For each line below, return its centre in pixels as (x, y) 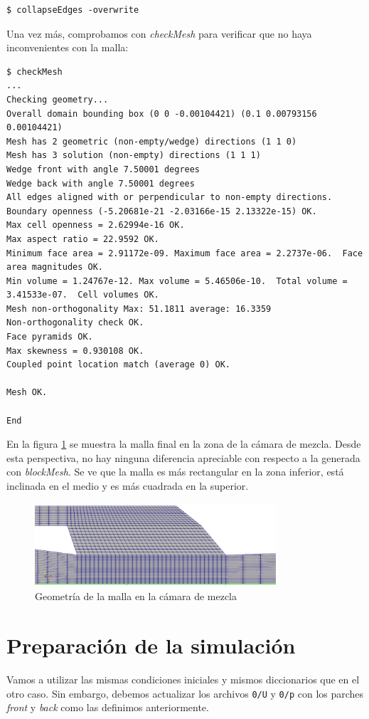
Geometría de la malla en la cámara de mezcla (136, 596)
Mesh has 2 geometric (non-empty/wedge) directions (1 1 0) (152, 141)
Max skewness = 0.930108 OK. (75, 351)
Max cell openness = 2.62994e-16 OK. (96, 225)
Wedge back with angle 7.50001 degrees (101, 183)
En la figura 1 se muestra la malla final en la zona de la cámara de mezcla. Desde (184, 444)
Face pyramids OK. (50, 337)
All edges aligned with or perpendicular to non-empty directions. (170, 198)
